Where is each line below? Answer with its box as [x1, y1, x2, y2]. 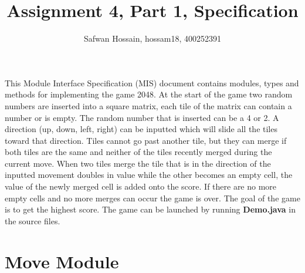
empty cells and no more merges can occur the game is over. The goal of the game [5, 191, 300, 204]
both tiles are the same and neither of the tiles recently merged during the [5, 146, 272, 158]
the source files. [5, 214, 60, 227]
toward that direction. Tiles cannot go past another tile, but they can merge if [5, 134, 287, 146]
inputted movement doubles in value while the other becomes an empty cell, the [5, 168, 293, 181]
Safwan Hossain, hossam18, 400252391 [83, 32, 222, 45]
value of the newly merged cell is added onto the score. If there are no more [5, 180, 277, 193]
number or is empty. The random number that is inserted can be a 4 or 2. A [5, 111, 279, 123]
